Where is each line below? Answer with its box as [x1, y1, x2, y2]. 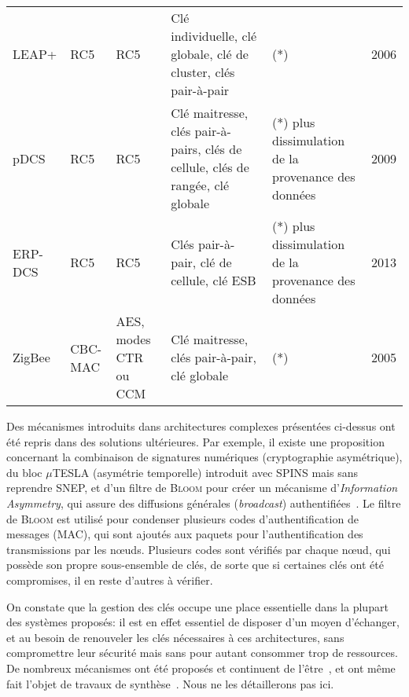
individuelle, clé [171, 27, 257, 45]
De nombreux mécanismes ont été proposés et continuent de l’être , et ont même [6, 659, 396, 676]
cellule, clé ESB [171, 271, 256, 289]
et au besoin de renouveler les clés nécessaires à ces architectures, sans [6, 629, 345, 645]
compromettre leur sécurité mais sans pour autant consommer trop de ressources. [6, 644, 398, 661]
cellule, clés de [171, 158, 249, 176]
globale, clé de [171, 45, 249, 63]
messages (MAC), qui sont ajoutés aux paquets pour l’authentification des [6, 526, 363, 542]
